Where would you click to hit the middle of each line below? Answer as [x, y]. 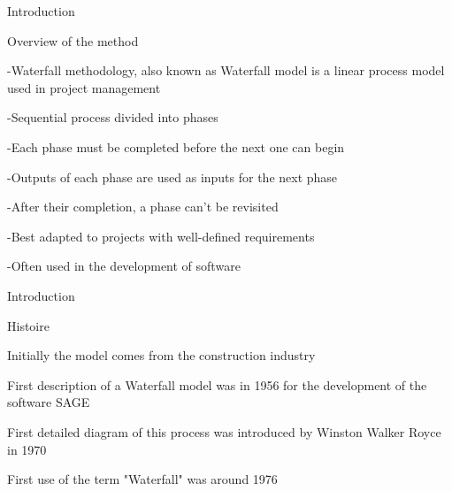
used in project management [84, 87]
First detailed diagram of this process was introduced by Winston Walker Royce [224, 431]
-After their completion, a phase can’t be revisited [143, 207]
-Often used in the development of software [124, 266]
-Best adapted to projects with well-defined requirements [161, 236]
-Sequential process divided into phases [113, 117]
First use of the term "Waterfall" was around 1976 [142, 479]
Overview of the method [73, 40]
